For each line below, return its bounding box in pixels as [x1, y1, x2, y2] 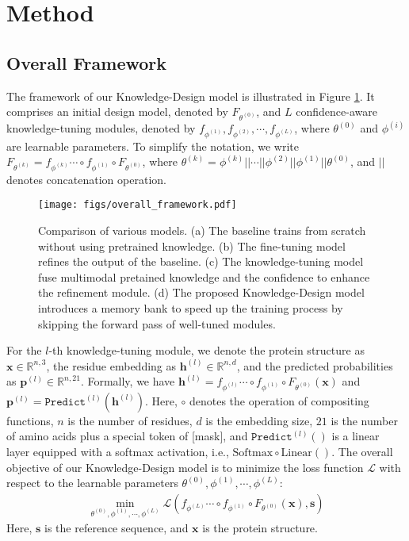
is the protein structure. [202, 520, 318, 536]
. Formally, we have [80, 373, 175, 389]
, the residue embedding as [46, 357, 177, 374]
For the [6, 342, 42, 359]
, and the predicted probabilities [236, 357, 393, 374]
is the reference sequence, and [44, 520, 189, 536]
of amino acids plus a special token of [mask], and [6, 428, 248, 444]
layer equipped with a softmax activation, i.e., [6, 443, 229, 459]
